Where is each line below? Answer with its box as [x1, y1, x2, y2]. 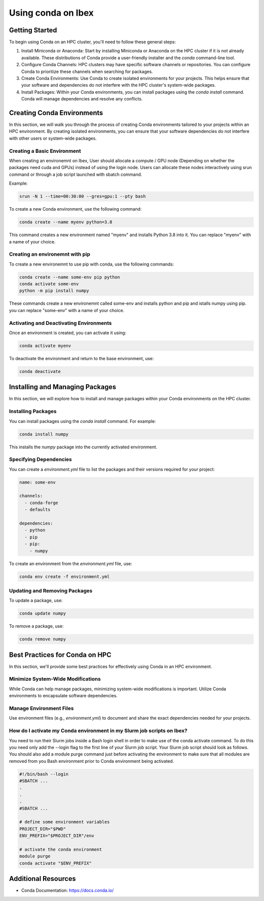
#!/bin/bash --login [19, 771, 68, 777]
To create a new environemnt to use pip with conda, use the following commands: [9, 261, 175, 267]
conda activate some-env [19, 281, 79, 287]
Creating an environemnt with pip [9, 251, 90, 258]
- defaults [24, 507, 51, 512]
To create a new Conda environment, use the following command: [9, 206, 142, 212]
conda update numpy [19, 610, 66, 616]
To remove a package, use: [9, 623, 64, 629]
